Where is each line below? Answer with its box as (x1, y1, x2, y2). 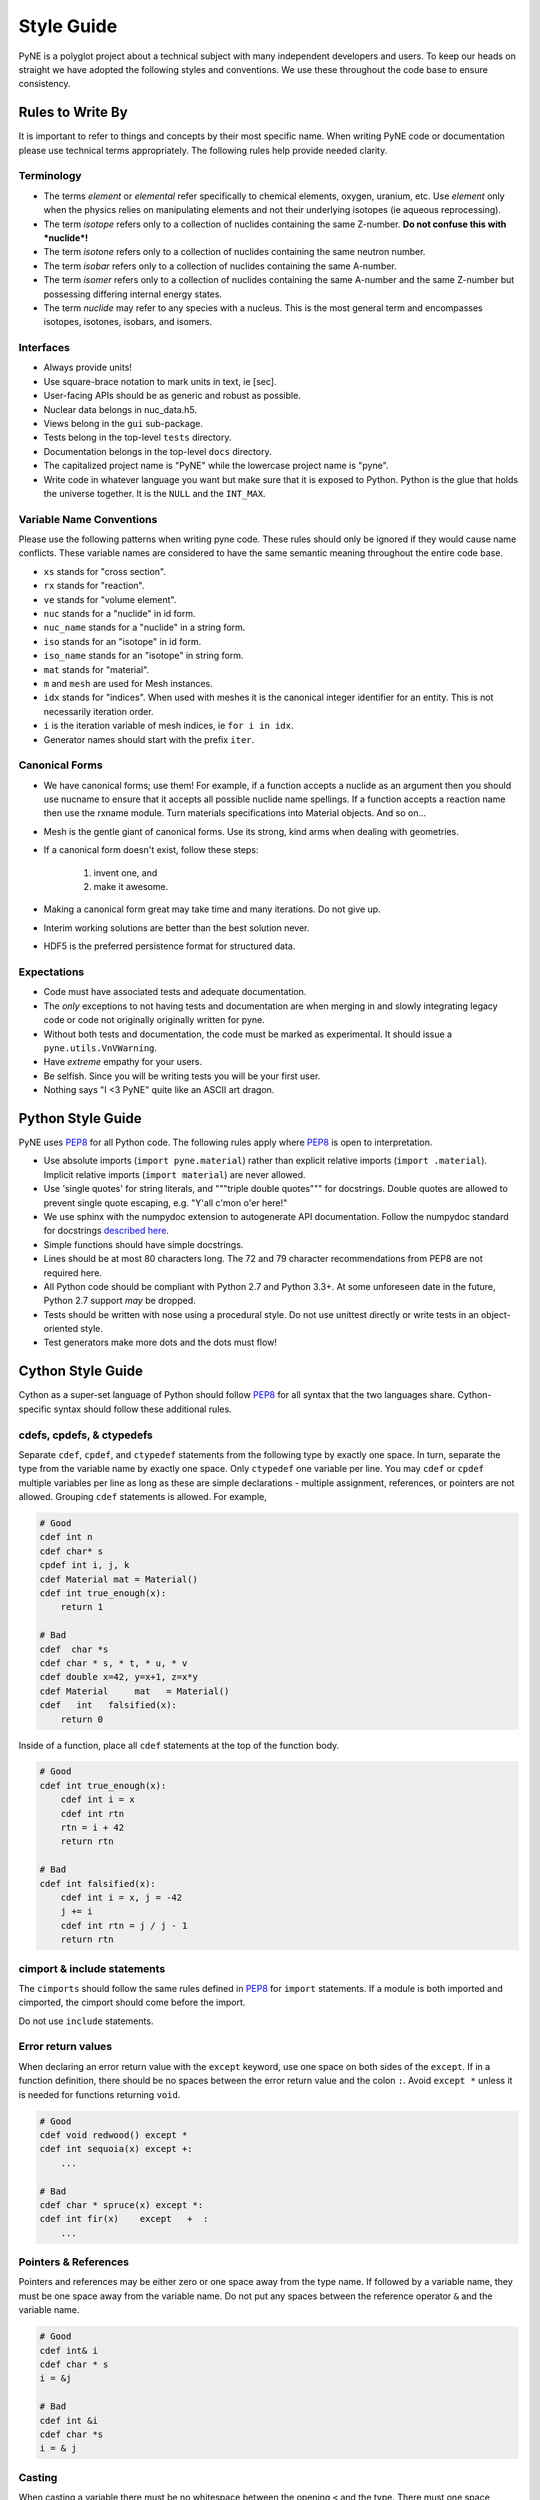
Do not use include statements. (18, 2015, 154, 2027)
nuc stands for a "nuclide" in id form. (43, 608, 196, 620)
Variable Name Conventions (18, 512, 158, 526)
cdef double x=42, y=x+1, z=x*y (39, 1671, 199, 1683)
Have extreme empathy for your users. (43, 1056, 203, 1068)
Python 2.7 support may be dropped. (43, 1295, 196, 1307)
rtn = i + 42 (60, 1822, 125, 1834)
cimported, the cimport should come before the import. (18, 1996, 246, 2009)
